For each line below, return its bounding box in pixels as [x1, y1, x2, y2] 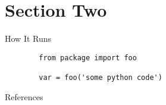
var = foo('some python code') [39, 73, 162, 82]
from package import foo [39, 53, 137, 62]
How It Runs [5, 32, 52, 45]
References [5, 90, 43, 103]
